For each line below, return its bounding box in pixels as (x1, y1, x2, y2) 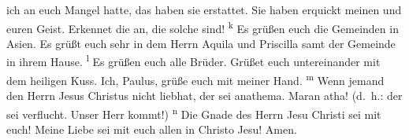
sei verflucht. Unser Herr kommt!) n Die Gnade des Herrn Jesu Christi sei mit (6, 103, 381, 122)
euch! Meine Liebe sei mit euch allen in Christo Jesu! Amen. (6, 120, 297, 137)
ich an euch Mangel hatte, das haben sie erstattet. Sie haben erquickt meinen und (6, 2, 402, 17)
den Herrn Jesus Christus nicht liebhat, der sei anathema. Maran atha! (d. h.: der (6, 87, 403, 103)
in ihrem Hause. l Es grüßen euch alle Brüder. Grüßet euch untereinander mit (6, 51, 381, 70)
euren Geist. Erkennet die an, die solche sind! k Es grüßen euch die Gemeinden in (6, 17, 399, 36)
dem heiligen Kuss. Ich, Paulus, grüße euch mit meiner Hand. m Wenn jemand (6, 69, 385, 88)
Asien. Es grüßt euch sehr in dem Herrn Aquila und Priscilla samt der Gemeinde (6, 35, 396, 51)
